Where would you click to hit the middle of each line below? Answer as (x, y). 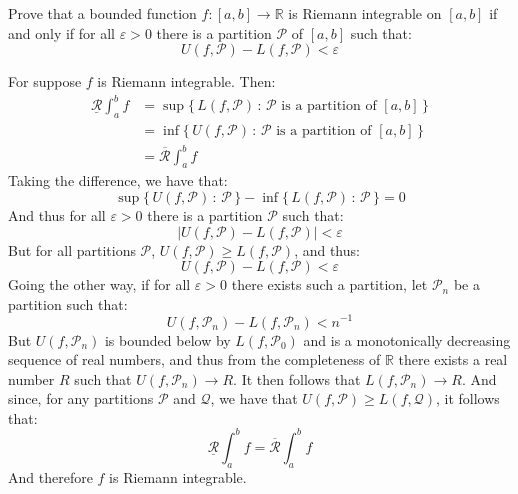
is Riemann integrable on (365, 13)
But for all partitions (72, 249)
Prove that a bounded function (102, 13)
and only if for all (62, 32)
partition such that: (68, 303)
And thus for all (57, 215)
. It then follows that (297, 378)
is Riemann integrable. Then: (186, 81)
